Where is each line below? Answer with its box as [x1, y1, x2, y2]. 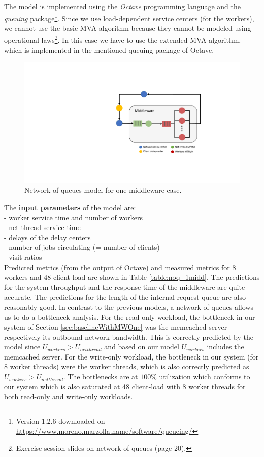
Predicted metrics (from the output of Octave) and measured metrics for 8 [4, 262, 236, 272]
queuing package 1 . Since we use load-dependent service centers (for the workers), [4, 11, 254, 23]
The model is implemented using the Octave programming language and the [4, 1, 241, 11]
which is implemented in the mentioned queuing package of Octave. [4, 44, 214, 55]
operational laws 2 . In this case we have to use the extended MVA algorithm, [4, 33, 241, 45]
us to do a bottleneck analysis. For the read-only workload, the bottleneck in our [4, 311, 255, 322]
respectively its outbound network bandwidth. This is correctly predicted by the [4, 331, 253, 342]
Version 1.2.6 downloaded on [16, 415, 105, 426]
